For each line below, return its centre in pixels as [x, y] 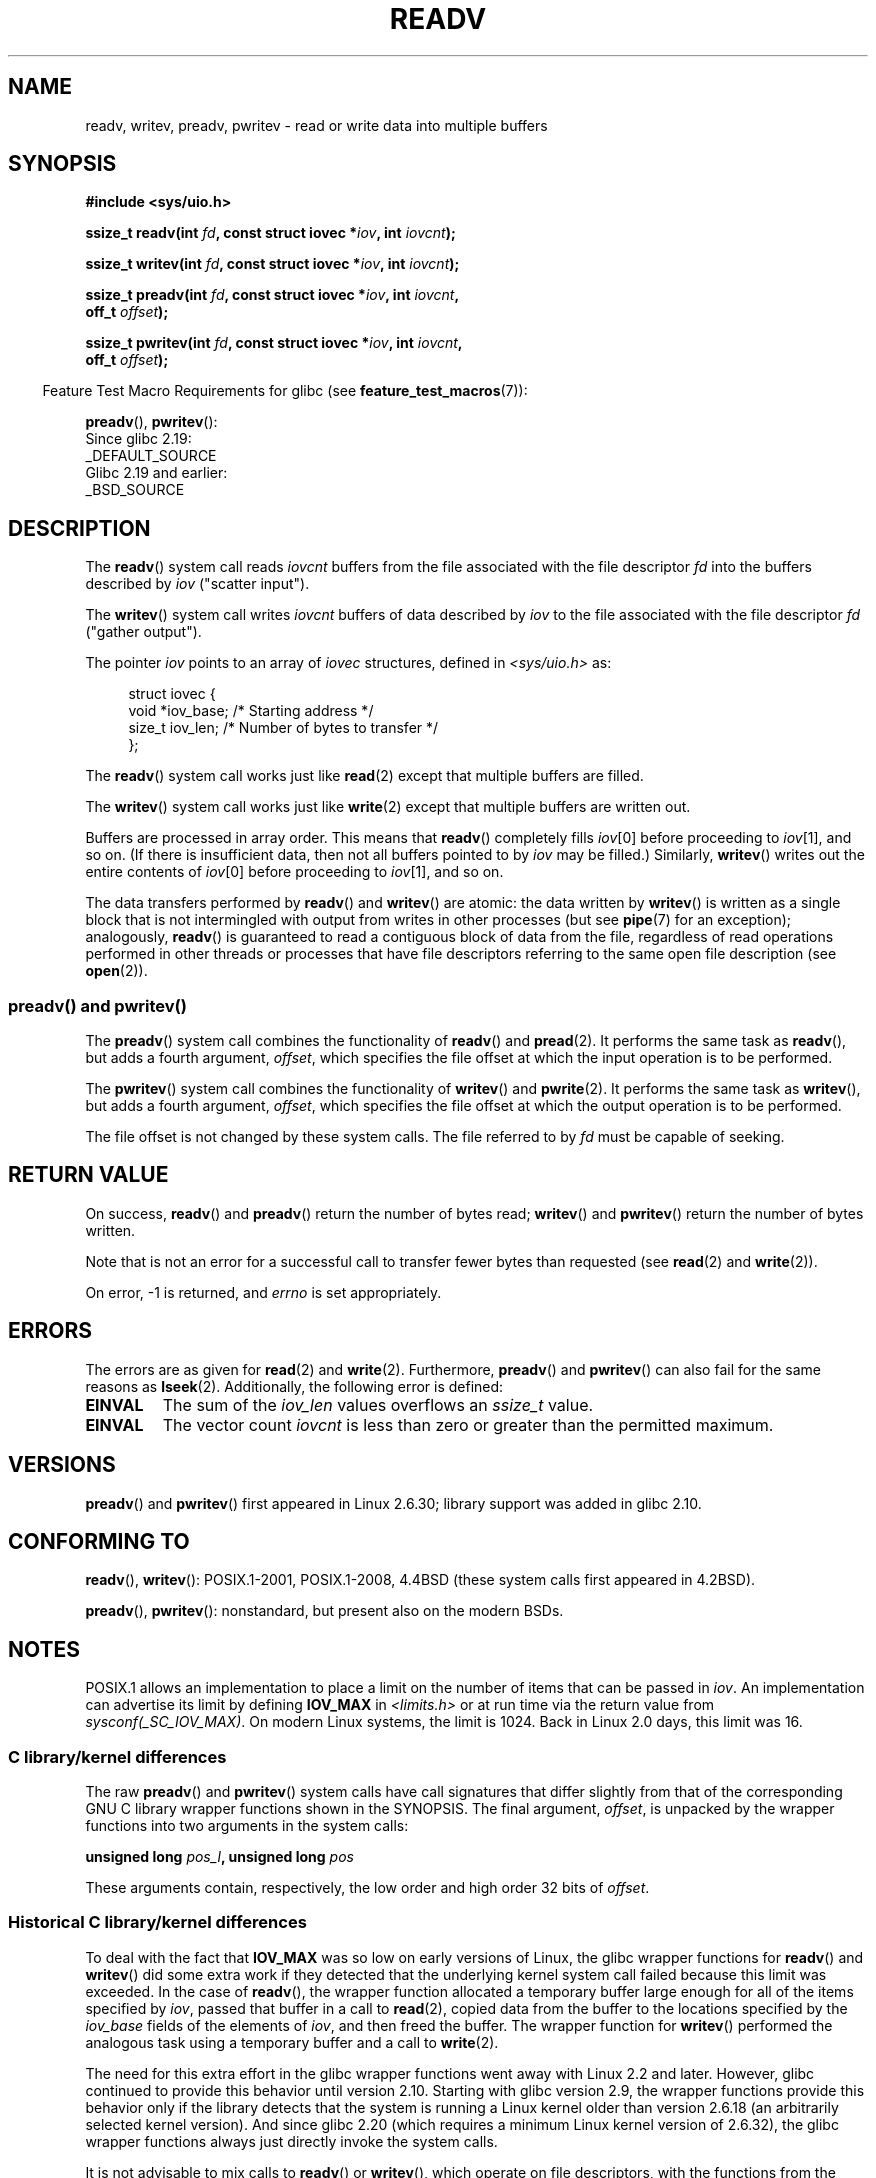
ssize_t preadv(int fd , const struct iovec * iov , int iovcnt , [272, 295]
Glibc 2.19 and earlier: [156, 473]
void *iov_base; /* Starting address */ [251, 711]
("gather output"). [143, 632]
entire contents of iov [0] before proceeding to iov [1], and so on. [294, 872]
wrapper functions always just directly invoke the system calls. [291, 2141]
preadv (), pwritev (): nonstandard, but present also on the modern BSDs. [324, 1611]
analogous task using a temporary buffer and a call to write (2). [292, 2042]
